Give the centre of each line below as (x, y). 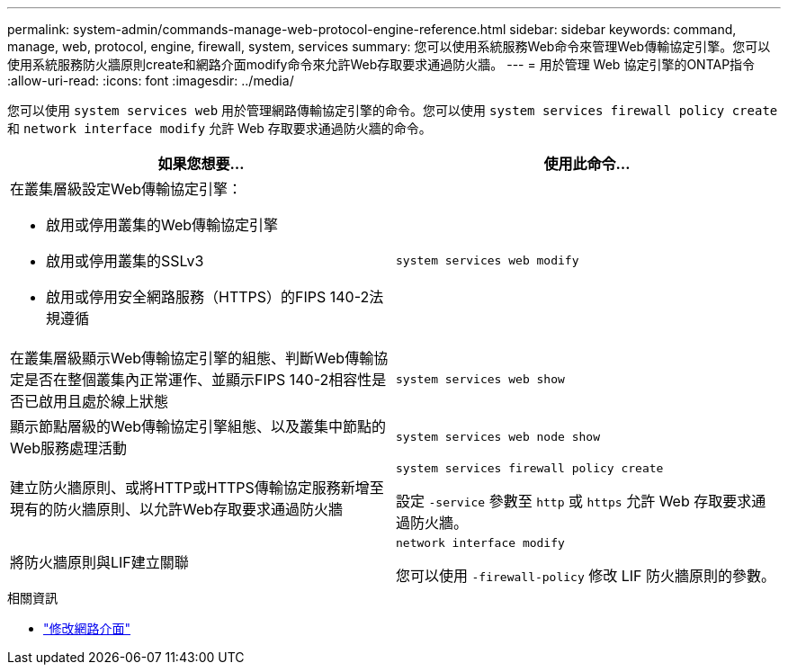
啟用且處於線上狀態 (104, 401)
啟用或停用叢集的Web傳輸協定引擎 (162, 225)
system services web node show (498, 436)
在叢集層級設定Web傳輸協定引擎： (126, 189)
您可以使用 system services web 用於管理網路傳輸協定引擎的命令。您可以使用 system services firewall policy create (393, 110)
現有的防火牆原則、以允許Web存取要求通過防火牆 (177, 509)
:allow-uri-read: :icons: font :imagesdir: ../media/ (151, 81)
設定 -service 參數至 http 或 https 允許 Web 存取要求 (574, 501)
